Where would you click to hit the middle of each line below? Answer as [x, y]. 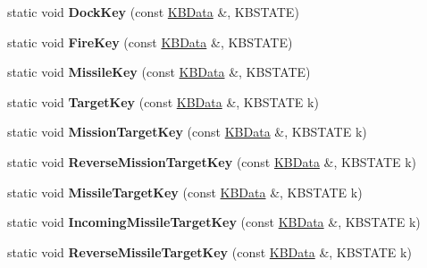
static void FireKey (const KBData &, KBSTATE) [150, 42]
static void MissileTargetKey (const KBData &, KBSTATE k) [185, 192]
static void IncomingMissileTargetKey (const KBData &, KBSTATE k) [214, 222]
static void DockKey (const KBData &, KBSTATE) [153, 12]
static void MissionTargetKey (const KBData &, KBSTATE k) [187, 132]
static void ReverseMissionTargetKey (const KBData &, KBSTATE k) [212, 161]
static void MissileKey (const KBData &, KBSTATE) [159, 72]
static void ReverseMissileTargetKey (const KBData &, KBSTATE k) [209, 251]
